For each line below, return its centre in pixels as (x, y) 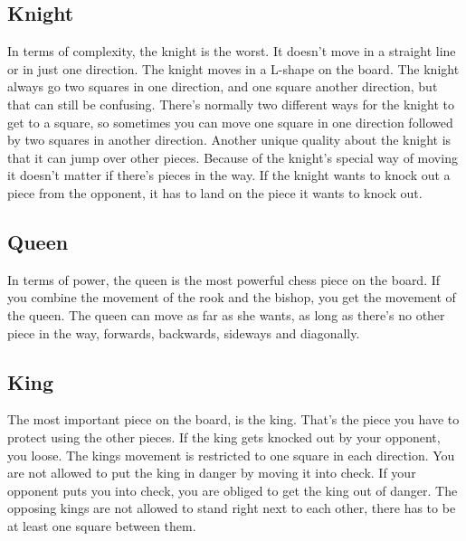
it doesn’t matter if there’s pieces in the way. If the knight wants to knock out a (229, 175)
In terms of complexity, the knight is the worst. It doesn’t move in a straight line (232, 51)
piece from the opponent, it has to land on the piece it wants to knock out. (215, 192)
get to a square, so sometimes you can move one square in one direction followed (230, 122)
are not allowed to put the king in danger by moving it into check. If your (212, 473)
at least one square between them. (102, 525)
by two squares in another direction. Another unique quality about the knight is (229, 140)
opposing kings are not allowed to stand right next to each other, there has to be (232, 508)
